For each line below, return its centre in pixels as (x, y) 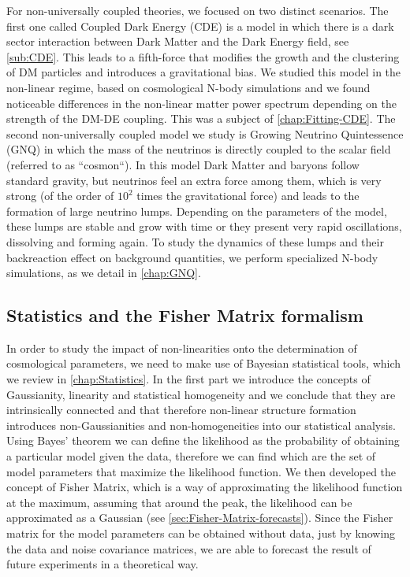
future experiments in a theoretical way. (102, 564)
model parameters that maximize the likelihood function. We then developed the (201, 471)
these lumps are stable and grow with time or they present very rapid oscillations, (204, 226)
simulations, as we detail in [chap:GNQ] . (104, 273)
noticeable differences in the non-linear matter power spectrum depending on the (202, 103)
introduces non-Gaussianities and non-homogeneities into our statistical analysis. (201, 425)
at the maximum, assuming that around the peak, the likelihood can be (179, 502)
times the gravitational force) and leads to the (248, 196)
